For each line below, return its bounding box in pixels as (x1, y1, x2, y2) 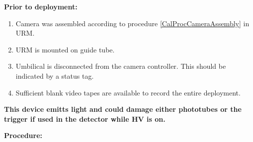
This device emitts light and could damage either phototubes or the (4, 104, 242, 114)
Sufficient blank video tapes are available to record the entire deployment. (15, 87, 241, 97)
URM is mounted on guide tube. (15, 44, 115, 54)
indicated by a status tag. (15, 70, 94, 81)
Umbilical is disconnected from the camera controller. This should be (15, 61, 226, 71)
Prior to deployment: (4, 1, 78, 11)
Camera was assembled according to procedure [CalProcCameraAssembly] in (15, 18, 250, 28)
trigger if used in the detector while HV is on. (4, 113, 166, 124)
